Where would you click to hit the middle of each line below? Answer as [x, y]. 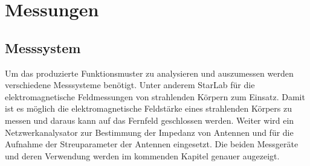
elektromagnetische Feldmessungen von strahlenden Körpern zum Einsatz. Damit [155, 96]
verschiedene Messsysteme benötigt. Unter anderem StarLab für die [130, 85]
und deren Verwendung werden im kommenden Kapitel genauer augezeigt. [142, 155]
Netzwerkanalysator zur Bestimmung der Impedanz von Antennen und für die [149, 132]
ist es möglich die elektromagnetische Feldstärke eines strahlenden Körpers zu [148, 108]
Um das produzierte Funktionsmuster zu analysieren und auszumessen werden [149, 73]
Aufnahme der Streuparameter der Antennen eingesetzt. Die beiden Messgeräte [152, 144]
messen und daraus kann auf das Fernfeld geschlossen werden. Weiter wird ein [150, 120]
